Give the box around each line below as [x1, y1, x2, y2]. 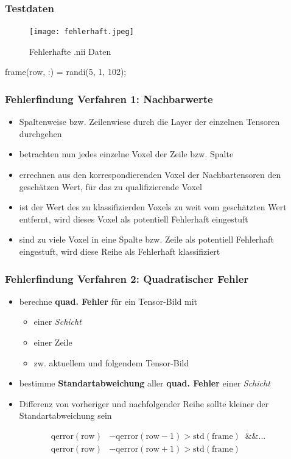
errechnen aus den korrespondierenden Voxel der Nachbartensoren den [19, 168, 281, 181]
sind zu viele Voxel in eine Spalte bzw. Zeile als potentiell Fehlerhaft [19, 233, 274, 246]
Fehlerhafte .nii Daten [29, 44, 111, 57]
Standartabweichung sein [19, 409, 112, 422]
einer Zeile [33, 336, 72, 349]
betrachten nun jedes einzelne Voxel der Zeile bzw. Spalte [19, 148, 234, 160]
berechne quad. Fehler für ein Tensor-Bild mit [19, 294, 197, 307]
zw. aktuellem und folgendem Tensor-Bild [33, 356, 189, 369]
